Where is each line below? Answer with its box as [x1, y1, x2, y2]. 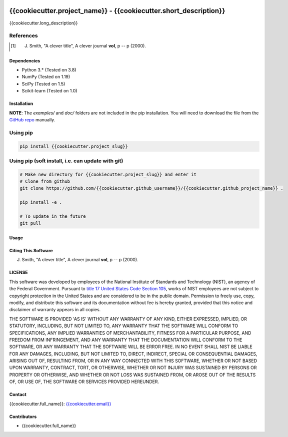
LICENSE [9, 270, 28, 276]
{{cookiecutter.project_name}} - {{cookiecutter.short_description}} [9, 6, 225, 15]
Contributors [9, 414, 37, 420]
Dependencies [9, 57, 40, 63]
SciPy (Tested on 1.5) [21, 80, 65, 87]
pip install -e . [19, 200, 62, 205]
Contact [9, 392, 27, 398]
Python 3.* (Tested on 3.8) [21, 67, 76, 73]
